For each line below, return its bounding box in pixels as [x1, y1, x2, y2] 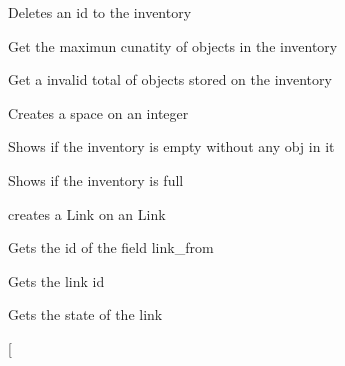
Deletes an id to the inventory [8, 2, 192, 22]
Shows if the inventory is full [8, 169, 184, 190]
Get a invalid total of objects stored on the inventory [8, 69, 332, 90]
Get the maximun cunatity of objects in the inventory [8, 35, 338, 56]
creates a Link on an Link [8, 203, 166, 224]
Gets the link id [8, 270, 105, 291]
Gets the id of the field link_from [8, 237, 214, 258]
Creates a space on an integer [8, 102, 189, 123]
